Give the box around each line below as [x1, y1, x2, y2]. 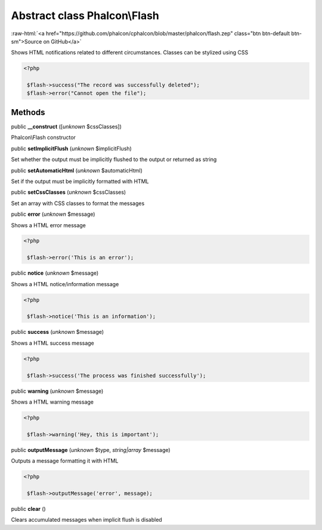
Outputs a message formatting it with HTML [11, 457, 119, 464]
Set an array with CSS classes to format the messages [11, 200, 145, 207]
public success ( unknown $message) [11, 328, 104, 336]
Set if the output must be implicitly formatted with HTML [11, 178, 149, 185]
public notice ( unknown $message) [11, 269, 99, 277]
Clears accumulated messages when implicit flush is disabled [11, 516, 162, 523]
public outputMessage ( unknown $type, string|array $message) [11, 446, 171, 453]
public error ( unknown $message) [11, 210, 95, 218]
